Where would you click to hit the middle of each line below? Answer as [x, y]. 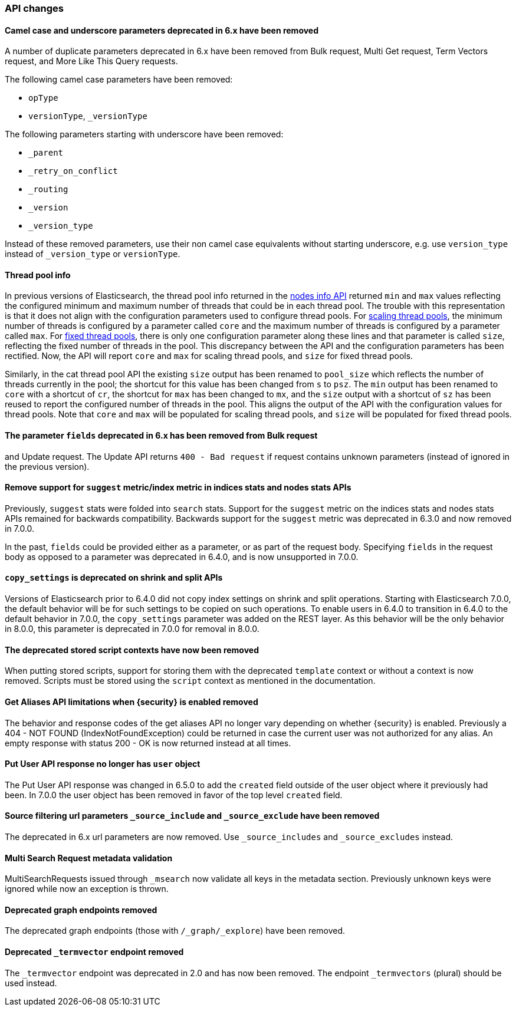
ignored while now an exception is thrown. [87, 889]
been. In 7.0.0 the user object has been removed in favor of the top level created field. [174, 795]
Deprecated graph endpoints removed [81, 910]
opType [43, 98]
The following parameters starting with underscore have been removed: [144, 134]
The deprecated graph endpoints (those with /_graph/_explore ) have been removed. [175, 931]
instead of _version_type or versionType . [93, 254]
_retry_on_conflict [73, 171]
